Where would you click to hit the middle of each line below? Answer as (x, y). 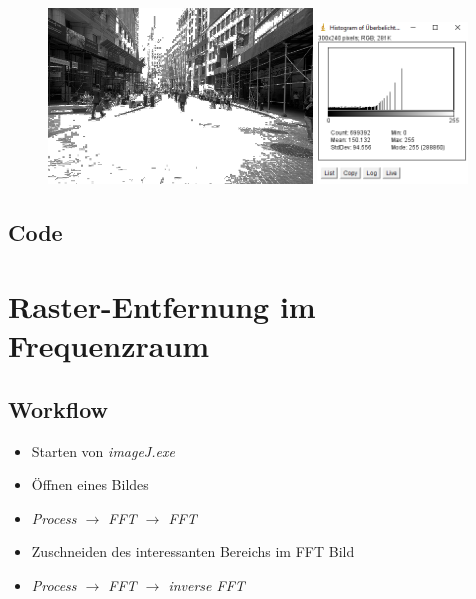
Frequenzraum (109, 345)
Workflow (58, 408)
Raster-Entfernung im (162, 306)
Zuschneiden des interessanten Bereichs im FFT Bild (193, 551)
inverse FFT (206, 584)
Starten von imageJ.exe (103, 450)
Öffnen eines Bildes (90, 484)
